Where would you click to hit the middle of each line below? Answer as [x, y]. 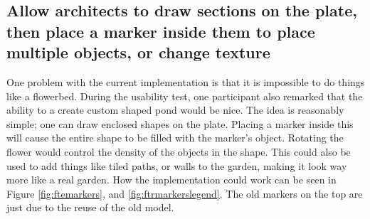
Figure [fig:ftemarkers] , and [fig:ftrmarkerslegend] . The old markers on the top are [185, 193]
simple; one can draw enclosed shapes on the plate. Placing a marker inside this [180, 123]
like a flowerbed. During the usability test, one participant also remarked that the [185, 96]
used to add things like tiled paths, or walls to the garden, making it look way [177, 165]
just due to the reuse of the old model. [90, 207]
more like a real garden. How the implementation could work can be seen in [171, 180]
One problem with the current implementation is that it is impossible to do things [186, 81]
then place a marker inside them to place [161, 31]
